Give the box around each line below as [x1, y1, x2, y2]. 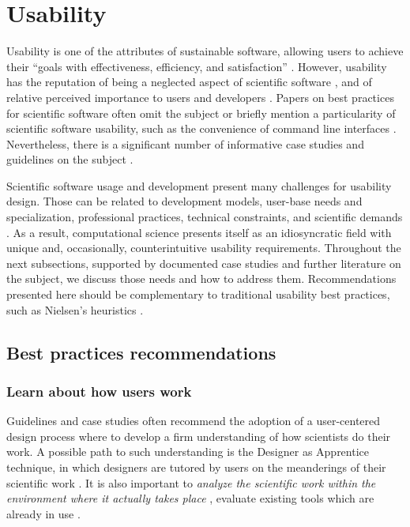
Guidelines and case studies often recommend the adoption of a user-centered [6, 412, 381, 429]
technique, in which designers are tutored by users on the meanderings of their [6, 459, 386, 475]
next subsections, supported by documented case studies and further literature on [6, 254, 401, 271]
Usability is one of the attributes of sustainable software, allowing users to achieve [6, 43, 404, 59]
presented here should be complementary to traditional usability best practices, [6, 286, 390, 303]
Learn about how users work [6, 381, 192, 401]
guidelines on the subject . [6, 151, 134, 168]
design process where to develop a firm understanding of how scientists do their [6, 427, 391, 444]
